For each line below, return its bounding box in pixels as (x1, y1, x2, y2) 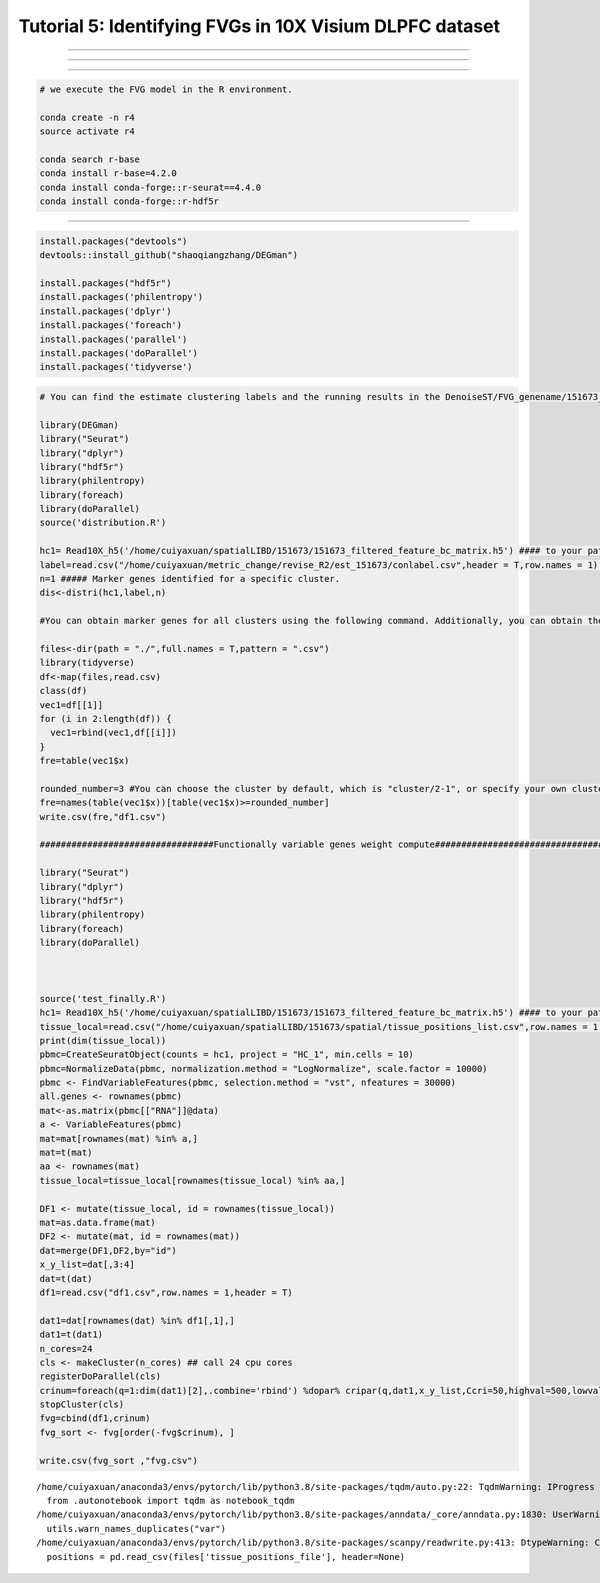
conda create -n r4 (39, 111, 135, 123)
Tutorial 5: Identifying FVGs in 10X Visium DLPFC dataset (18, 15, 500, 37)
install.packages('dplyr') (39, 305, 172, 317)
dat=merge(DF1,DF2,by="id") (39, 1245, 177, 1256)
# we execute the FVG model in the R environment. (39, 84, 294, 95)
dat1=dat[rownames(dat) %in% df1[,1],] (39, 1315, 235, 1326)
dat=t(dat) (39, 1273, 93, 1284)
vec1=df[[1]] (39, 699, 104, 710)
